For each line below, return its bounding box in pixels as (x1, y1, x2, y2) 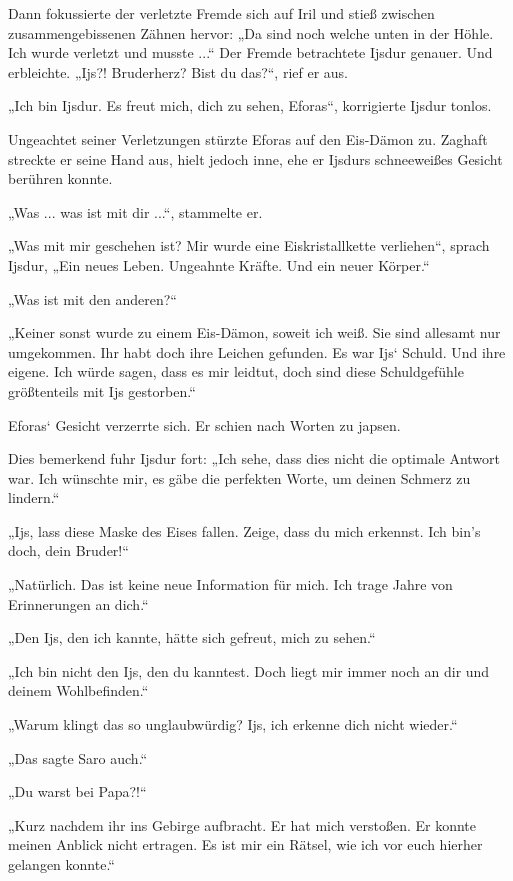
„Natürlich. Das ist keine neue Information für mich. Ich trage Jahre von (8, 574, 453, 595)
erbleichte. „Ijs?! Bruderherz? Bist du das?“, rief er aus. (8, 61, 349, 82)
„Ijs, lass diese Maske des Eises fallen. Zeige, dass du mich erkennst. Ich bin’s (8, 520, 481, 541)
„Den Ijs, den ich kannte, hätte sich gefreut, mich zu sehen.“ (8, 627, 376, 648)
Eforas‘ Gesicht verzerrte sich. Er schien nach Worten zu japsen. (8, 414, 401, 435)
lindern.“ (8, 487, 60, 508)
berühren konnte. (8, 168, 113, 189)
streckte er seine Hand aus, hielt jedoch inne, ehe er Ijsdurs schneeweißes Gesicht (8, 148, 503, 169)
